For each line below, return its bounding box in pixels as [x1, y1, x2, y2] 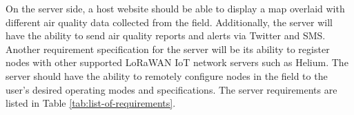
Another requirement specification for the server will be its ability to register [6, 41, 330, 56]
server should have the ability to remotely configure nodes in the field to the [6, 68, 328, 83]
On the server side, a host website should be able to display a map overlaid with [6, 1, 345, 15]
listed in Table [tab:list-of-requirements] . [6, 96, 176, 110]
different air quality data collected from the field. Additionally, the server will [6, 14, 333, 29]
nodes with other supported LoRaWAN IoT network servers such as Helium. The [6, 55, 348, 70]
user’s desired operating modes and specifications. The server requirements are [6, 82, 337, 96]
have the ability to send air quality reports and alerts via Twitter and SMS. [6, 28, 326, 43]
